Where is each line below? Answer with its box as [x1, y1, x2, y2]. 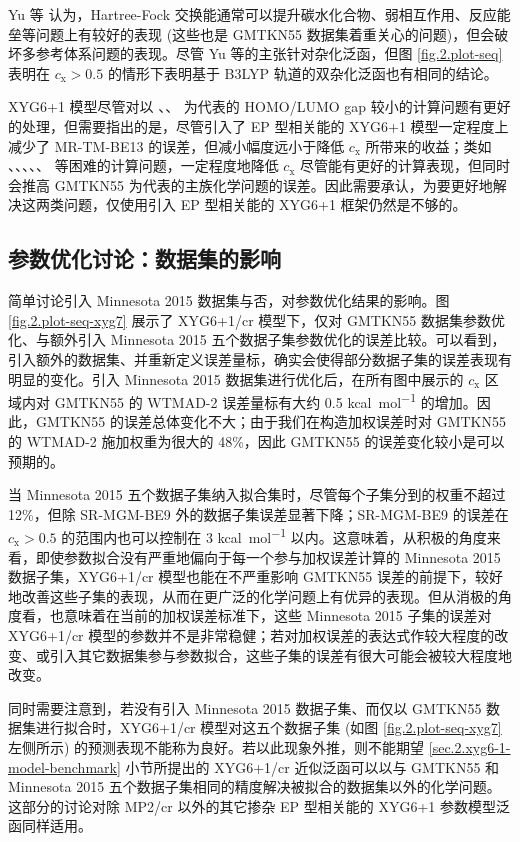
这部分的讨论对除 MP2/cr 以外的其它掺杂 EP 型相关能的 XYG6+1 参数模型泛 [8, 795, 510, 816]
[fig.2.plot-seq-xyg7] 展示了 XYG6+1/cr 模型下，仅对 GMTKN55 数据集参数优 [8, 309, 505, 330]
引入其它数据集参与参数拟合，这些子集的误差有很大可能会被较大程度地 [49, 644, 512, 665]
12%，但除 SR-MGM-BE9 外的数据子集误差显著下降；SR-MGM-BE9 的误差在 [8, 503, 509, 524]
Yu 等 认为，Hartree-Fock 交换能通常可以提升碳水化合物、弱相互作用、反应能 [8, 4, 511, 24]
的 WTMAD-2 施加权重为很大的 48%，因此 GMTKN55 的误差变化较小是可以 [8, 430, 505, 451]
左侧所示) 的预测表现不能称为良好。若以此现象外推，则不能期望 [8, 736, 425, 757]
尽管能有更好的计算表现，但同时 [300, 155, 511, 176]
